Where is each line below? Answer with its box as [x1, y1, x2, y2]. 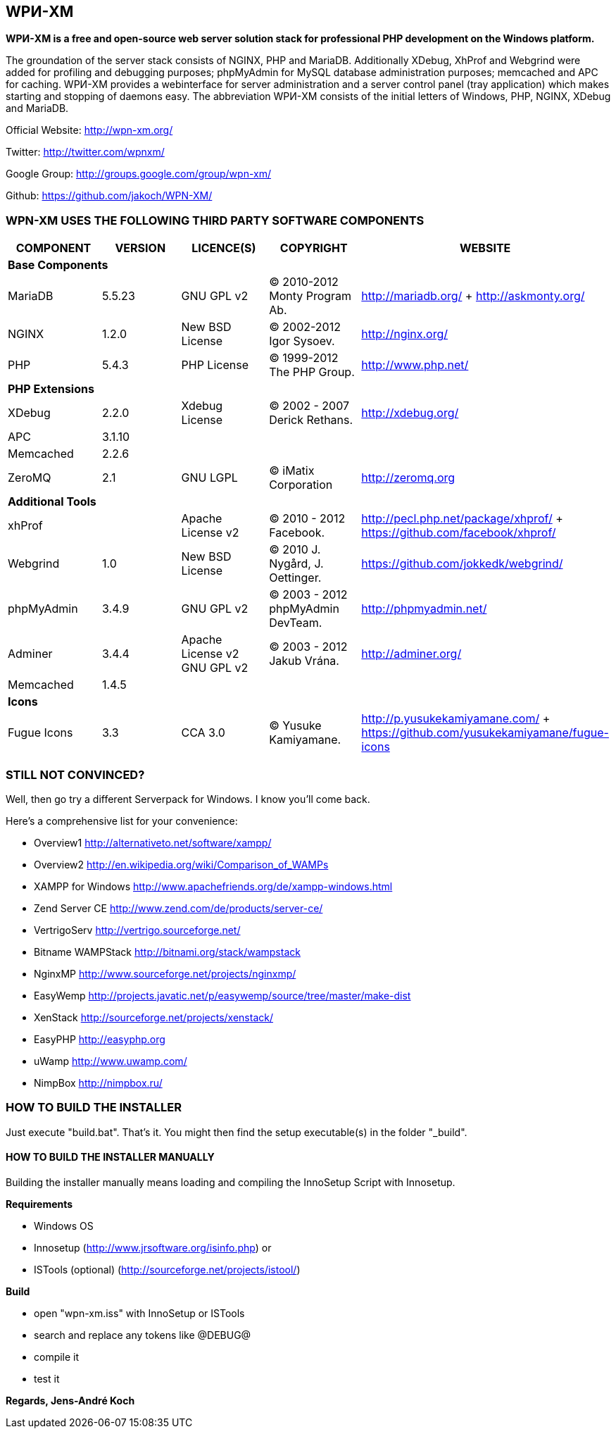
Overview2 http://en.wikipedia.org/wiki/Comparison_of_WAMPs [34, 858, 329, 871]
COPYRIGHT [279, 241, 348, 256]
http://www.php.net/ [361, 358, 469, 373]
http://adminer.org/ [361, 647, 462, 661]
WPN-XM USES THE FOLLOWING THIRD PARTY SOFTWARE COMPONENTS [6, 213, 425, 227]
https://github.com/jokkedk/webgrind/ [361, 556, 563, 571]
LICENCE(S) [191, 241, 256, 256]
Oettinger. [269, 571, 322, 585]
